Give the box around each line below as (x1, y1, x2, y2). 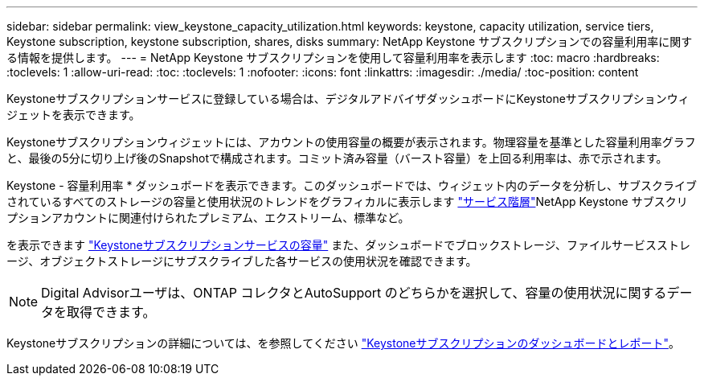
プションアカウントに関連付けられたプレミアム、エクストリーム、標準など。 (6, 211, 410, 224)
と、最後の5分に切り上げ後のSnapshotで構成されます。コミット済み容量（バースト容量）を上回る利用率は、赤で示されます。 (6, 151, 668, 165)
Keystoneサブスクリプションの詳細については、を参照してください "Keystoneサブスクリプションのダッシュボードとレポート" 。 (6, 336, 680, 350)
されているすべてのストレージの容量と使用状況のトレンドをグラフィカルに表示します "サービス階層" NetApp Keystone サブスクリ (6, 195, 688, 208)
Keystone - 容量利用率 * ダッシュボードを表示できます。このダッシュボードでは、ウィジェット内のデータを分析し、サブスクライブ (6, 179, 698, 192)
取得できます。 (67, 304, 156, 320)
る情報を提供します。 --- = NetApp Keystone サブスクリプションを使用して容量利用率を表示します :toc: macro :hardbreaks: (6, 51, 660, 64)
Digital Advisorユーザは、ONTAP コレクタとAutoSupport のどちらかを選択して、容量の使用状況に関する (41, 285, 667, 301)
